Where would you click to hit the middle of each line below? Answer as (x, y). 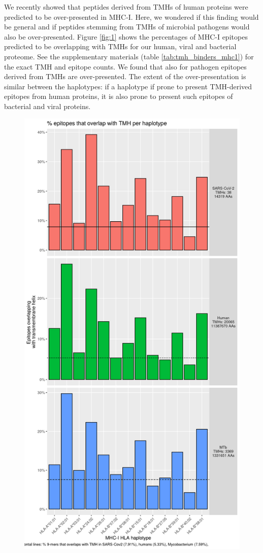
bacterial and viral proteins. (47, 106)
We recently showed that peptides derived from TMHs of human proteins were (126, 7)
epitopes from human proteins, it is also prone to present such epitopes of (119, 96)
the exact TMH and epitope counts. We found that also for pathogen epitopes (125, 66)
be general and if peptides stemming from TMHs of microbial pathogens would (127, 27)
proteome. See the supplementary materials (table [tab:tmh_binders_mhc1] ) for (129, 56)
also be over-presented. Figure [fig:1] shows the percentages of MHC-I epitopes (126, 36)
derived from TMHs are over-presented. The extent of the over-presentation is (125, 76)
